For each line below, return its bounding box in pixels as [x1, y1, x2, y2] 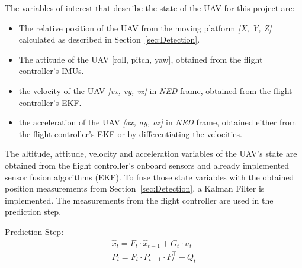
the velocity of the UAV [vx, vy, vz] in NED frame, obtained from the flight [18, 84, 293, 96]
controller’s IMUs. [18, 64, 84, 77]
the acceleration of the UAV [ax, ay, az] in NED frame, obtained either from [18, 116, 297, 128]
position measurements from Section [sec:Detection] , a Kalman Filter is [5, 182, 265, 195]
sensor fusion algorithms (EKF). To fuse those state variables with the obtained [5, 170, 294, 183]
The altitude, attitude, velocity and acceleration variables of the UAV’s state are [5, 147, 297, 160]
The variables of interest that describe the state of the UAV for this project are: [5, 2, 295, 14]
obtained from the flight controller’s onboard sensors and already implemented [5, 159, 290, 171]
